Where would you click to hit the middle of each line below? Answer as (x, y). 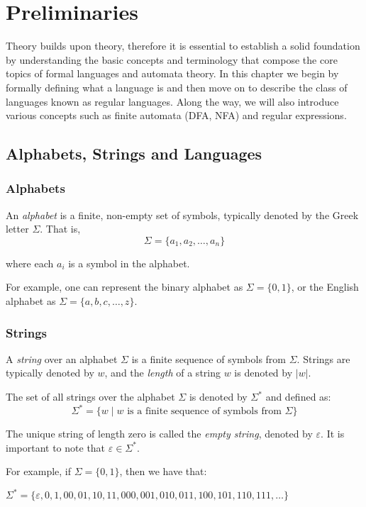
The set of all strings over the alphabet (90, 397)
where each (30, 263)
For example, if (39, 471)
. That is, (60, 229)
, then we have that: (163, 471)
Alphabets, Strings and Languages (134, 154)
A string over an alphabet (62, 358)
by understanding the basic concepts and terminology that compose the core (172, 59)
